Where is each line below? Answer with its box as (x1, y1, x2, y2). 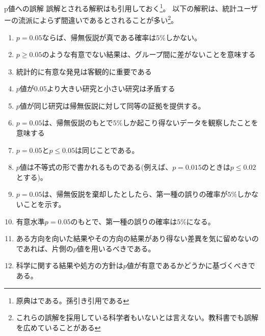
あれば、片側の (23, 243, 73, 253)
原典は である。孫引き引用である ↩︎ (16, 295, 129, 305)
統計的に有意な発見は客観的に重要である (16, 66, 152, 76)
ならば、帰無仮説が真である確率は (42, 32, 156, 42)
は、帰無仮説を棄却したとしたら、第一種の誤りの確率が (42, 189, 228, 199)
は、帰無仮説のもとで (42, 117, 113, 128)
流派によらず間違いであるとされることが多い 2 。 (18, 13, 178, 25)
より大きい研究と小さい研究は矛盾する (46, 83, 175, 94)
